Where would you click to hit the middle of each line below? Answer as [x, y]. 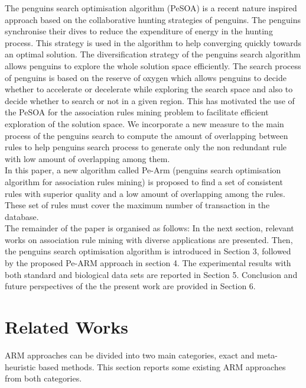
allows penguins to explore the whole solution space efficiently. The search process [153, 65]
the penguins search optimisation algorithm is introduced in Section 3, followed [148, 251]
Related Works [67, 327]
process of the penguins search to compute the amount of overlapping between [147, 135]
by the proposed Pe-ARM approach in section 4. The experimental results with [148, 263]
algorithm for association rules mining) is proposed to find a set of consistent [144, 181]
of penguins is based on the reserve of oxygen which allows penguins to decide [146, 77]
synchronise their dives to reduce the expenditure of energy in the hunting [139, 31]
